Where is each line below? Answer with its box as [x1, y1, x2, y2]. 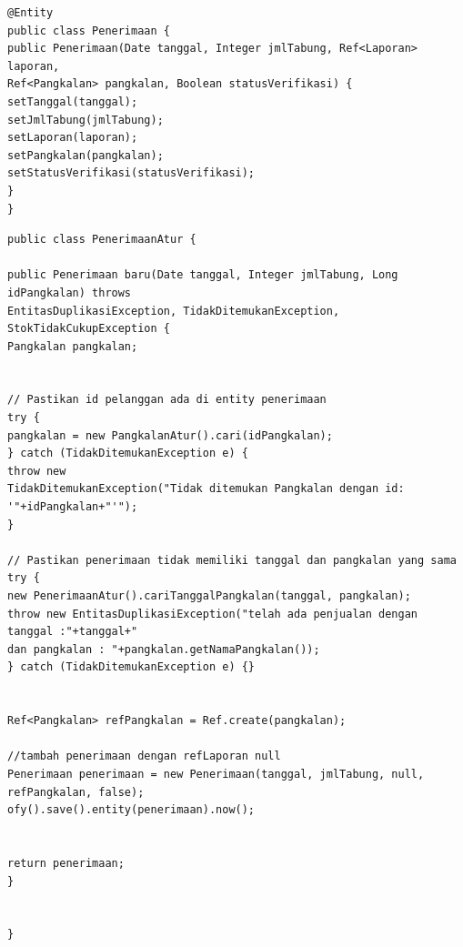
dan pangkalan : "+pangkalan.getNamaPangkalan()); [7, 642, 320, 656]
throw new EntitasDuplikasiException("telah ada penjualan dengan [7, 607, 418, 620]
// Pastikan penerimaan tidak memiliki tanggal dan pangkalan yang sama [7, 553, 457, 567]
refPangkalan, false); [7, 785, 145, 799]
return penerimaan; [7, 856, 125, 870]
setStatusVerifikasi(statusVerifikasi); [7, 166, 256, 180]
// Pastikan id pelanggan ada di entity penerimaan [7, 393, 327, 407]
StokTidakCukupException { [7, 322, 170, 336]
